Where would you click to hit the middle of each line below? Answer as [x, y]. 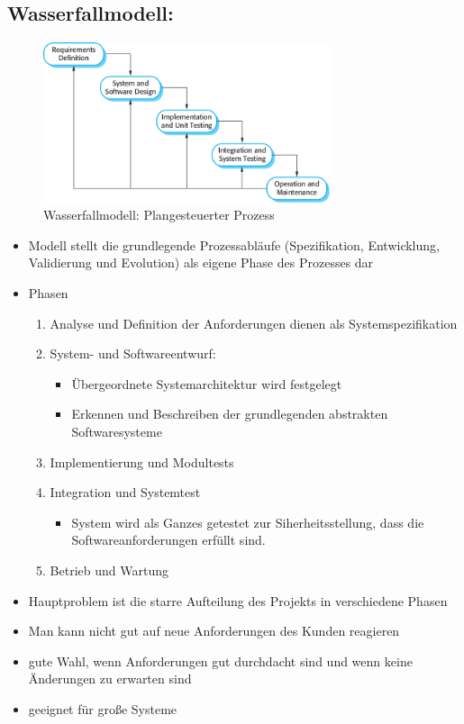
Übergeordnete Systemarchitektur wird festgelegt [207, 383]
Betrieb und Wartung [109, 570]
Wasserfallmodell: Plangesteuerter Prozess [159, 215]
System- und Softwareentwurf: [133, 353]
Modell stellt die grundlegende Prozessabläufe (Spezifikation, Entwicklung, [234, 244]
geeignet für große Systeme [103, 708]
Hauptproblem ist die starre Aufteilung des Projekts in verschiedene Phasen [238, 600]
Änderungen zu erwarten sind [110, 679]
